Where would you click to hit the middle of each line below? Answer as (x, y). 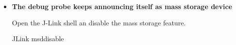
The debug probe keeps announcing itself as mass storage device (122, 6)
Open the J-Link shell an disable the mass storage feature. (99, 22)
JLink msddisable (38, 39)
